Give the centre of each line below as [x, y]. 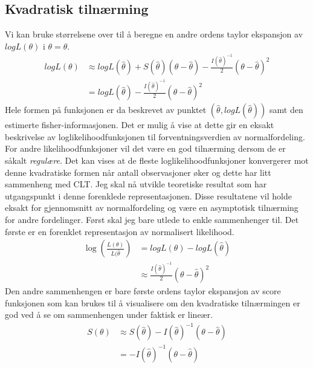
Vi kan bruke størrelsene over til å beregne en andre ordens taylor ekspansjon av [154, 34]
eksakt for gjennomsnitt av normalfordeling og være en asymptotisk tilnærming [152, 208]
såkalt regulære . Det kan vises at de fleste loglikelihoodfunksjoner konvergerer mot [157, 160]
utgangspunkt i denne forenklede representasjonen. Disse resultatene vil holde [148, 195]
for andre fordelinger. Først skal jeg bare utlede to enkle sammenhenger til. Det [152, 219]
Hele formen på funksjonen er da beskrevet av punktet [106, 110]
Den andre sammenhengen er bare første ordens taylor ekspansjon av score [143, 291]
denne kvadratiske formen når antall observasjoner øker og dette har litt [138, 172]
